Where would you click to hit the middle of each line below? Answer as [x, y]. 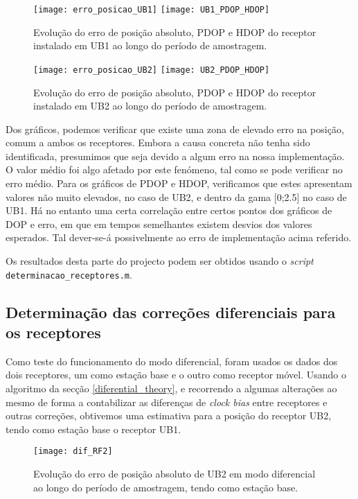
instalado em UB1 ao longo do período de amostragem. [150, 45]
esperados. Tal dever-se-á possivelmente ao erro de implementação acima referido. [179, 237]
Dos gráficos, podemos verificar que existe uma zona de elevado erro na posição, [175, 129]
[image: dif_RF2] [73, 452]
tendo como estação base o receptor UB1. [93, 429]
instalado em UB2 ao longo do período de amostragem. [150, 106]
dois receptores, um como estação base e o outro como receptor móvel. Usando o [176, 375]
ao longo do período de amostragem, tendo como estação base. [166, 487]
